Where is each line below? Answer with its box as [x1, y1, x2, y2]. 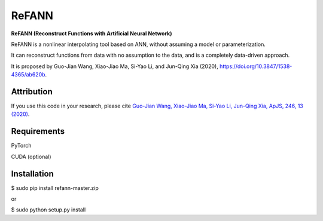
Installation [11, 168, 54, 179]
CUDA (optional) [11, 153, 51, 160]
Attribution [11, 87, 53, 97]
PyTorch [11, 142, 32, 149]
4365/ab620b [11, 71, 45, 78]
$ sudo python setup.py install [11, 206, 86, 213]
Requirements [11, 126, 65, 137]
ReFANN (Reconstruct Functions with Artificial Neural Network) [11, 30, 172, 37]
